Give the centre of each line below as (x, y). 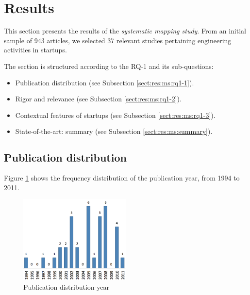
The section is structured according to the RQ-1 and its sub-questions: (109, 66)
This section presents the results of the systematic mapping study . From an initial (125, 31)
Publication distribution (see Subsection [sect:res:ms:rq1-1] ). (105, 82)
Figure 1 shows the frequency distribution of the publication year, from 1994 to (122, 178)
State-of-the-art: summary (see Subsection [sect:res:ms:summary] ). (114, 131)
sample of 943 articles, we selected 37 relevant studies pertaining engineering (118, 40)
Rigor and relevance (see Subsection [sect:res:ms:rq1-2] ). (98, 99)
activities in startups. (35, 50)
